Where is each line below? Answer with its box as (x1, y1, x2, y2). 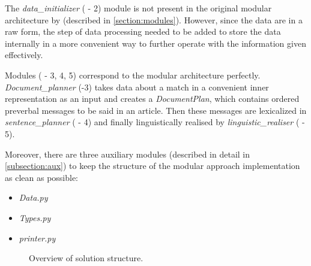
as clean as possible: (5, 171, 79, 183)
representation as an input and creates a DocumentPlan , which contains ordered (5, 92, 300, 105)
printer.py (19, 231, 56, 244)
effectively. (5, 49, 43, 61)
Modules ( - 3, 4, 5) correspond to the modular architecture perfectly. (5, 68, 261, 81)
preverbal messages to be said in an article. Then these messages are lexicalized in (5, 104, 307, 116)
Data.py (19, 191, 48, 204)
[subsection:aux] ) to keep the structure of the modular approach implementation (5, 159, 300, 172)
